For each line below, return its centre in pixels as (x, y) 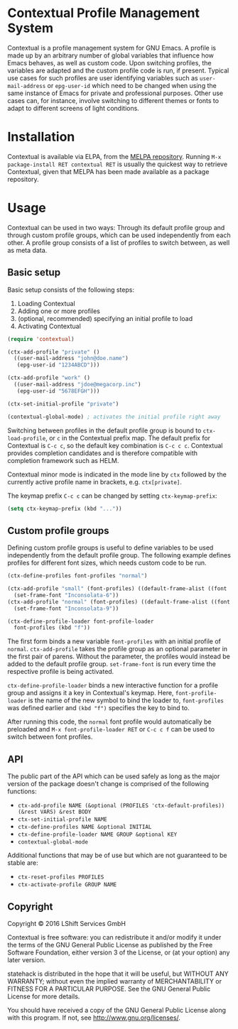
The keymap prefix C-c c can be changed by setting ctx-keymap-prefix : (113, 496)
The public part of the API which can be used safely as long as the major (114, 776)
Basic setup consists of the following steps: (71, 290)
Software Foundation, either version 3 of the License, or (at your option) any (119, 952)
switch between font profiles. (50, 737)
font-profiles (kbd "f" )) (52, 628)
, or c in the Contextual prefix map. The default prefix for (128, 437)
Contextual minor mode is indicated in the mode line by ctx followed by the (117, 474)
